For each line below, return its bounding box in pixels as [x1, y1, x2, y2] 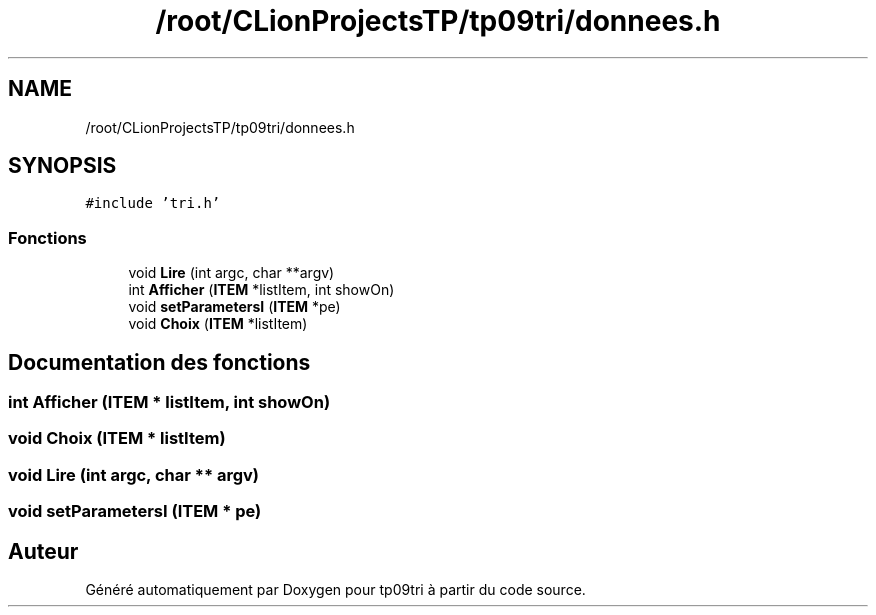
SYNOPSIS [8, 153, 117, 179]
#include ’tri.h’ [85, 195, 221, 212]
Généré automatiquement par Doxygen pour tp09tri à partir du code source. [85, 581, 586, 598]
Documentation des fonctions [8, 349, 311, 375]
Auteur [8, 538, 79, 564]
